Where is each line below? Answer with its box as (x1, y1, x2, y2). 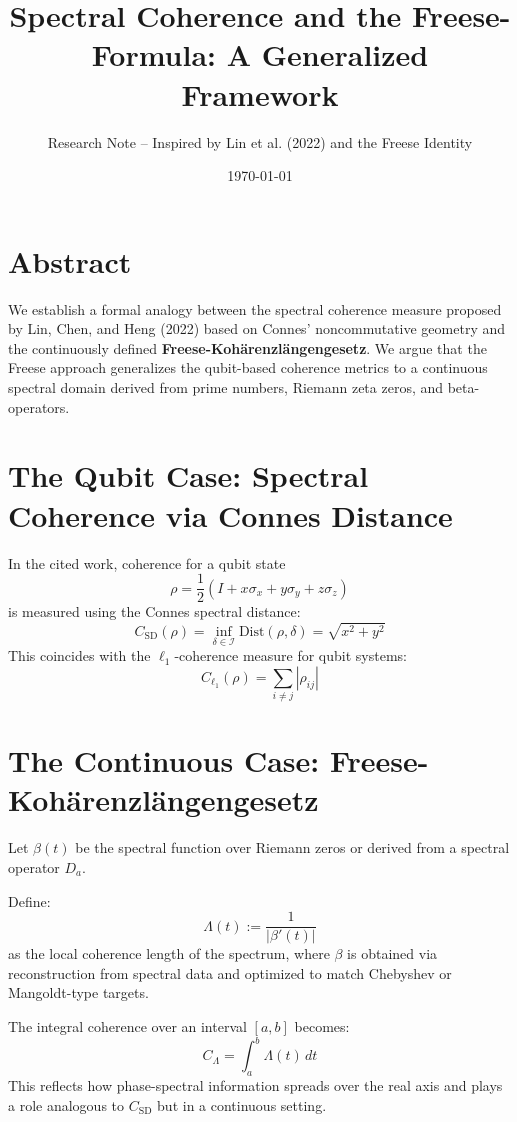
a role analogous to (8, 1094, 125, 1115)
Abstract (8, 240, 132, 281)
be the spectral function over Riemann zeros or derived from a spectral (75, 837, 510, 858)
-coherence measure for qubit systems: (174, 645, 407, 666)
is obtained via (347, 943, 438, 964)
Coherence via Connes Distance (8, 494, 453, 535)
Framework (181, 73, 339, 114)
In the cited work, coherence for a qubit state (8, 552, 286, 573)
